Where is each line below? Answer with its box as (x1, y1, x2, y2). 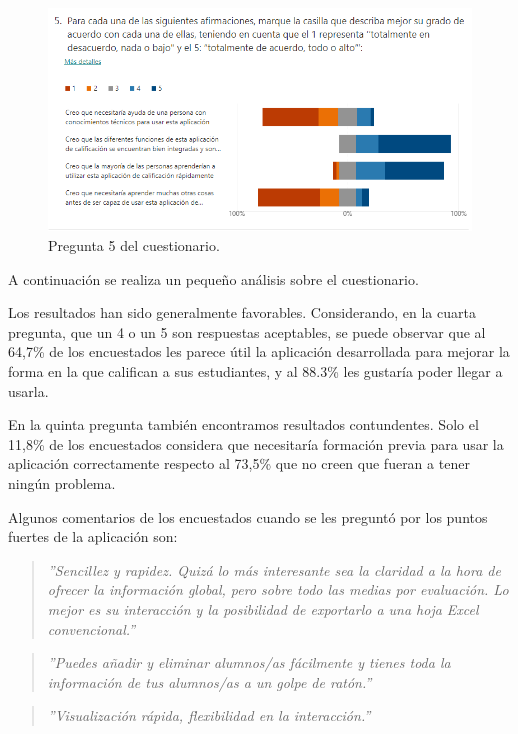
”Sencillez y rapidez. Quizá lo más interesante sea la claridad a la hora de (47, 559, 501, 580)
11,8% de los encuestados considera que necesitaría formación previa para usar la (8, 433, 504, 454)
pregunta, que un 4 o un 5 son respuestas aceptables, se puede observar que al (8, 321, 486, 342)
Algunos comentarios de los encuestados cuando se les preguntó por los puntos (8, 506, 488, 527)
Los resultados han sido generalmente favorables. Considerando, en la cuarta (8, 302, 476, 323)
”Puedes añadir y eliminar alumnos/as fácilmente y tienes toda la (47, 652, 451, 673)
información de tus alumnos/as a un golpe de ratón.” (47, 671, 372, 692)
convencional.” (47, 618, 136, 639)
